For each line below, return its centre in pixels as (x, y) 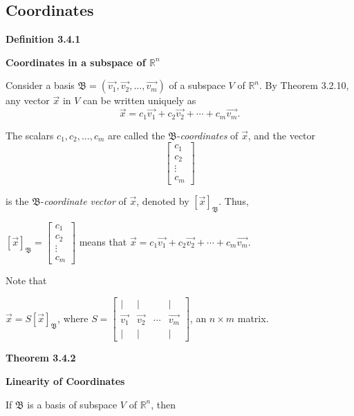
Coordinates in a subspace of (76, 62)
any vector (28, 100)
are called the (137, 135)
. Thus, (234, 200)
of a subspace (197, 85)
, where (73, 318)
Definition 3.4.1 (43, 39)
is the (17, 200)
